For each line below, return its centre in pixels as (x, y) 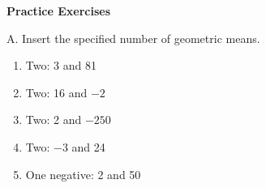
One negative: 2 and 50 (83, 174)
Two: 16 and (56, 92)
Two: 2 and (54, 120)
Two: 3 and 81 (61, 65)
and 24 (88, 146)
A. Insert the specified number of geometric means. (133, 38)
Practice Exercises (59, 11)
